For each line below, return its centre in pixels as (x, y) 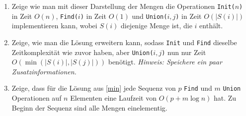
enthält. (211, 26)
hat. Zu (225, 98)
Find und (198, 88)
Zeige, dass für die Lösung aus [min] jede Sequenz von (94, 88)
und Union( (150, 16)
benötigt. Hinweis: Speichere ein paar (165, 62)
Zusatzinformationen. (44, 71)
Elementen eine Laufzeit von (113, 98)
